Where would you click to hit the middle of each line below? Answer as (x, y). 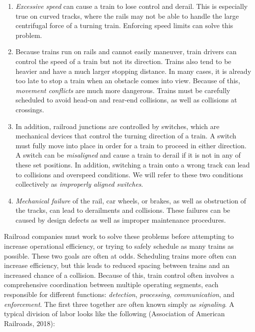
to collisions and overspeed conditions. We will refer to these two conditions (129, 174)
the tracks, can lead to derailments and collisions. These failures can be (123, 210)
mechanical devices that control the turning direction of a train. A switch (126, 136)
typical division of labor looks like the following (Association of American (114, 314)
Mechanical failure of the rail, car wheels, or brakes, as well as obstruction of (131, 200)
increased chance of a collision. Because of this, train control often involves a (119, 275)
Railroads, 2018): (29, 323)
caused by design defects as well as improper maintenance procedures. (121, 219)
